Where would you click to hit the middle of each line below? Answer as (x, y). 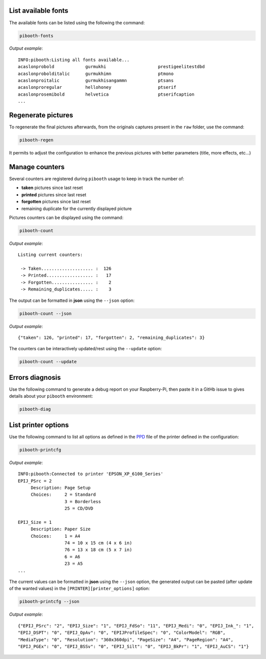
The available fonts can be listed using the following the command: (77, 23)
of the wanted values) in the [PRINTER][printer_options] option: (80, 588)
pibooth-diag (35, 409)
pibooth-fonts (36, 36)
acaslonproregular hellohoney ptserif (97, 87)
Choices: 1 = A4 (56, 536)
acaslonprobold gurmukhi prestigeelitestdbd (111, 67)
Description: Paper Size (61, 529)
